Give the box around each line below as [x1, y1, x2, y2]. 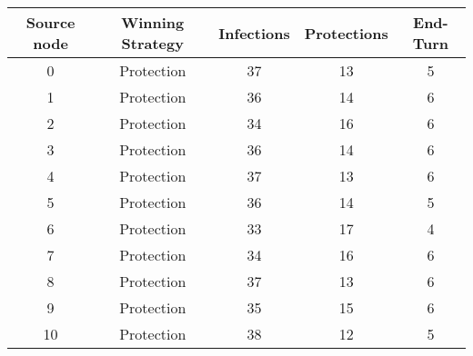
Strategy [121, 33, 184, 54]
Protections [304, 22, 388, 44]
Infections [218, 22, 290, 44]
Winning [121, 12, 185, 33]
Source [25, 12, 75, 33]
